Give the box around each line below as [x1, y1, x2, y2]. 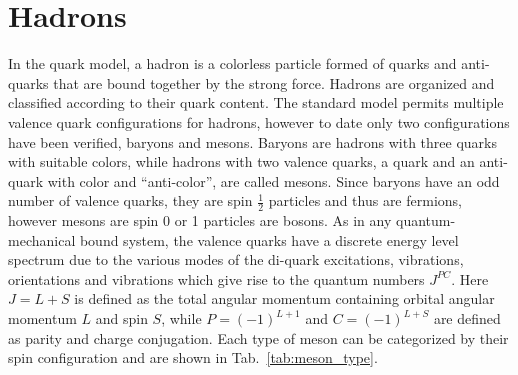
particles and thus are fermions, [268, 190, 462, 211]
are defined [433, 308, 501, 329]
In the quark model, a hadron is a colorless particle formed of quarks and [8, 53, 457, 74]
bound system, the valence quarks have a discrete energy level [79, 229, 459, 250]
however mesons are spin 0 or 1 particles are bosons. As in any [8, 210, 392, 231]
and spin [95, 308, 148, 329]
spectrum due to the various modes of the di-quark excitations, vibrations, [8, 249, 464, 270]
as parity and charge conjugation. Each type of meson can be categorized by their [8, 327, 509, 348]
